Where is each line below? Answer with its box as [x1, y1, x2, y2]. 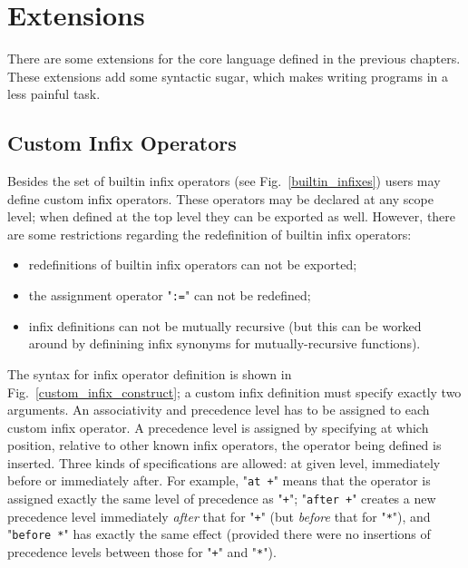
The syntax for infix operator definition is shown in [7, 364, 292, 383]
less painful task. [7, 84, 101, 103]
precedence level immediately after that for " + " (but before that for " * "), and [7, 506, 431, 525]
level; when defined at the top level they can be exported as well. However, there [7, 207, 456, 226]
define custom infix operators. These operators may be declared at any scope [7, 189, 434, 208]
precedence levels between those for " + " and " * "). [7, 543, 277, 562]
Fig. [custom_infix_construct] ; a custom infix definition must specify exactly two [7, 382, 462, 401]
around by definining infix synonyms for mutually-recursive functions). [28, 334, 421, 353]
